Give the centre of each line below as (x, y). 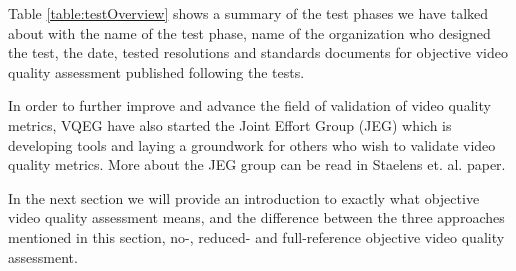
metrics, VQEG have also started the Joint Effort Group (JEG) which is (230, 124)
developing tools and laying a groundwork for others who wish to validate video (252, 144)
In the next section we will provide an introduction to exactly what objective (244, 197)
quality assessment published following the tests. (156, 71)
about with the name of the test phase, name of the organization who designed (249, 32)
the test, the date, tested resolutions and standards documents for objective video (258, 52)
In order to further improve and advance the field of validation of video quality (249, 105)
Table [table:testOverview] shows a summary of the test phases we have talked (248, 13)
